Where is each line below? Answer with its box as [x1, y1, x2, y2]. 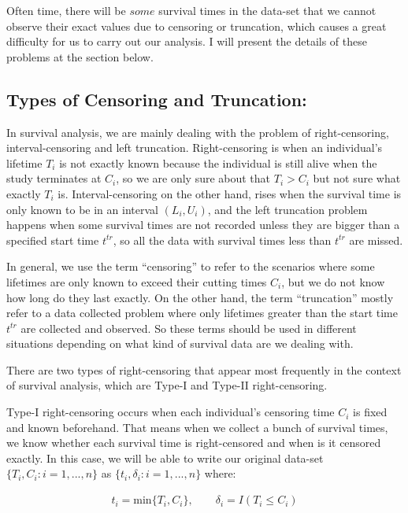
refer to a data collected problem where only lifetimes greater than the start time [6, 304, 398, 321]
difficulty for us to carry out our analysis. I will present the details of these [6, 33, 367, 50]
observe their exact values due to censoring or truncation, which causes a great [6, 17, 387, 34]
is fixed [353, 404, 388, 420]
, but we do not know [281, 273, 385, 290]
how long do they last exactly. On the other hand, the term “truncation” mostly [6, 289, 394, 305]
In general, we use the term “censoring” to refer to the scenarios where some [6, 258, 375, 275]
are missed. [349, 231, 403, 248]
